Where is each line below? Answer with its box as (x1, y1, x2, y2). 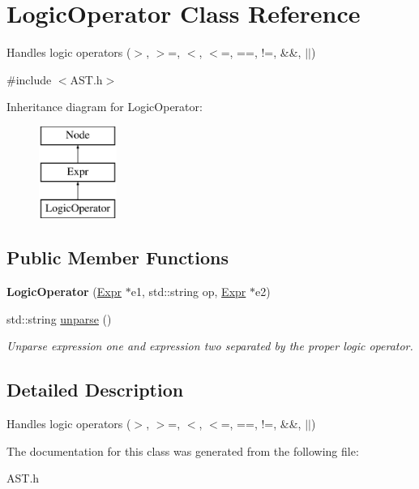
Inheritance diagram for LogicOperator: (6, 98, 203, 115)
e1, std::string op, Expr (130, 283, 246, 300)
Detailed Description (6, 377, 184, 402)
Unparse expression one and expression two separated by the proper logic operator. (6, 337, 413, 354)
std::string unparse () (6, 310, 112, 327)
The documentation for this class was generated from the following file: (6, 442, 359, 459)
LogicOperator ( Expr (6, 283, 122, 300)
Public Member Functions (6, 245, 229, 270)
